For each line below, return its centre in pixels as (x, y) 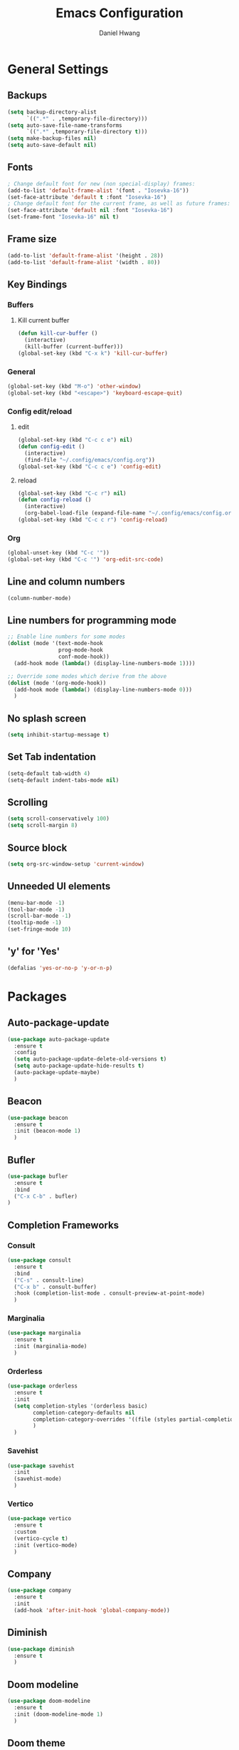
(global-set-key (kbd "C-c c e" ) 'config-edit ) (89, 466)
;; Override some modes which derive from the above (87, 676)
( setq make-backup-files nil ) (52, 138)
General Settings (58, 69)
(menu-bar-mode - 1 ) (36, 903)
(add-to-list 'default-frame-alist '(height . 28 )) (85, 256)
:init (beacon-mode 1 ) (47, 1131)
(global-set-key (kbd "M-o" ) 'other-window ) (74, 387)
